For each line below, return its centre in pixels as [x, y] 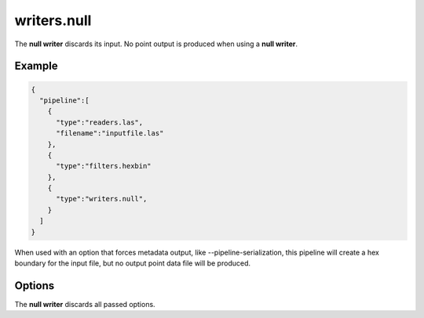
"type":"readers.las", [100, 122]
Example [36, 66]
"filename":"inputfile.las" [110, 134]
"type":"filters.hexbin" [104, 166]
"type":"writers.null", [102, 199]
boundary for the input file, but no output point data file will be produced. [133, 263]
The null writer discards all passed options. [85, 304]
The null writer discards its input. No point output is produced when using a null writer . [156, 44]
